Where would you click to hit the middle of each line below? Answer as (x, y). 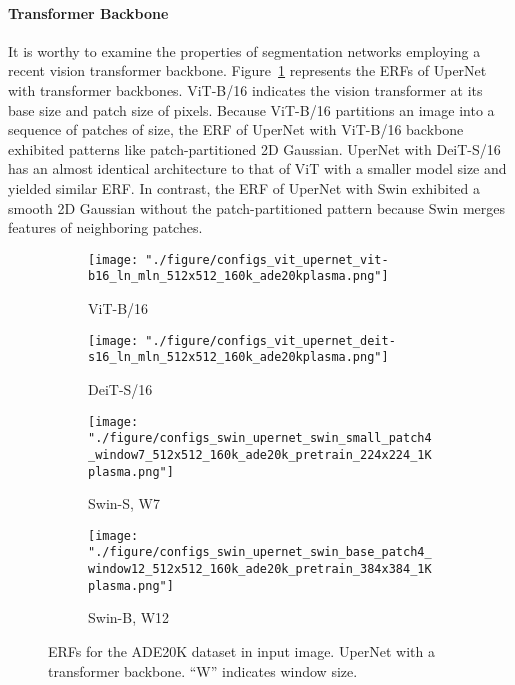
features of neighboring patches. (105, 227)
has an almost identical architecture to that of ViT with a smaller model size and (257, 168)
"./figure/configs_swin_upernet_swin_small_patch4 (260, 438)
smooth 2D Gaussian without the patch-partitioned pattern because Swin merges (257, 207)
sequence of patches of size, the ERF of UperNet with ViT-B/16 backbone (236, 129)
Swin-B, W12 (129, 617)
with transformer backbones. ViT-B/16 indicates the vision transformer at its (245, 89)
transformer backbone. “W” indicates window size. (203, 670)
